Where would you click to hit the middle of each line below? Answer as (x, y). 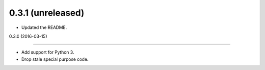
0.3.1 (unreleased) (47, 13)
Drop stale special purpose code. (55, 59)
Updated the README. (44, 27)
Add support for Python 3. (48, 52)
